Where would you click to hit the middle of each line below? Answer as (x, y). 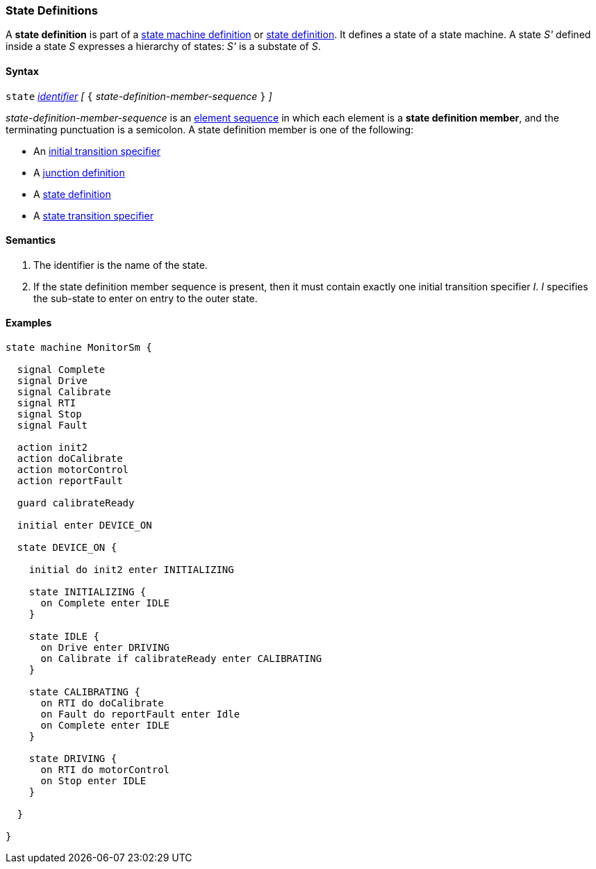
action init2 (52, 448)
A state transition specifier (93, 215)
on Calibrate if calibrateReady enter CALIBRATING (181, 659)
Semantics (31, 240)
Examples (29, 323)
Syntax (22, 71)
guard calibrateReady (76, 503)
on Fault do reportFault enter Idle (140, 714)
